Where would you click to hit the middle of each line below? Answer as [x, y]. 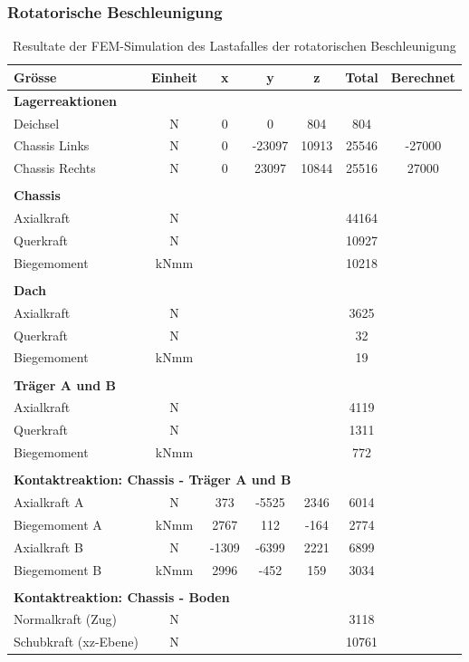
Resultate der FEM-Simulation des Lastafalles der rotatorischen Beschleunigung [234, 46]
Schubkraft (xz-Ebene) [76, 642]
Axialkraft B [48, 547]
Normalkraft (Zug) [66, 619]
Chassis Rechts [55, 168]
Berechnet [423, 77]
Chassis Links [52, 145]
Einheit [174, 77]
